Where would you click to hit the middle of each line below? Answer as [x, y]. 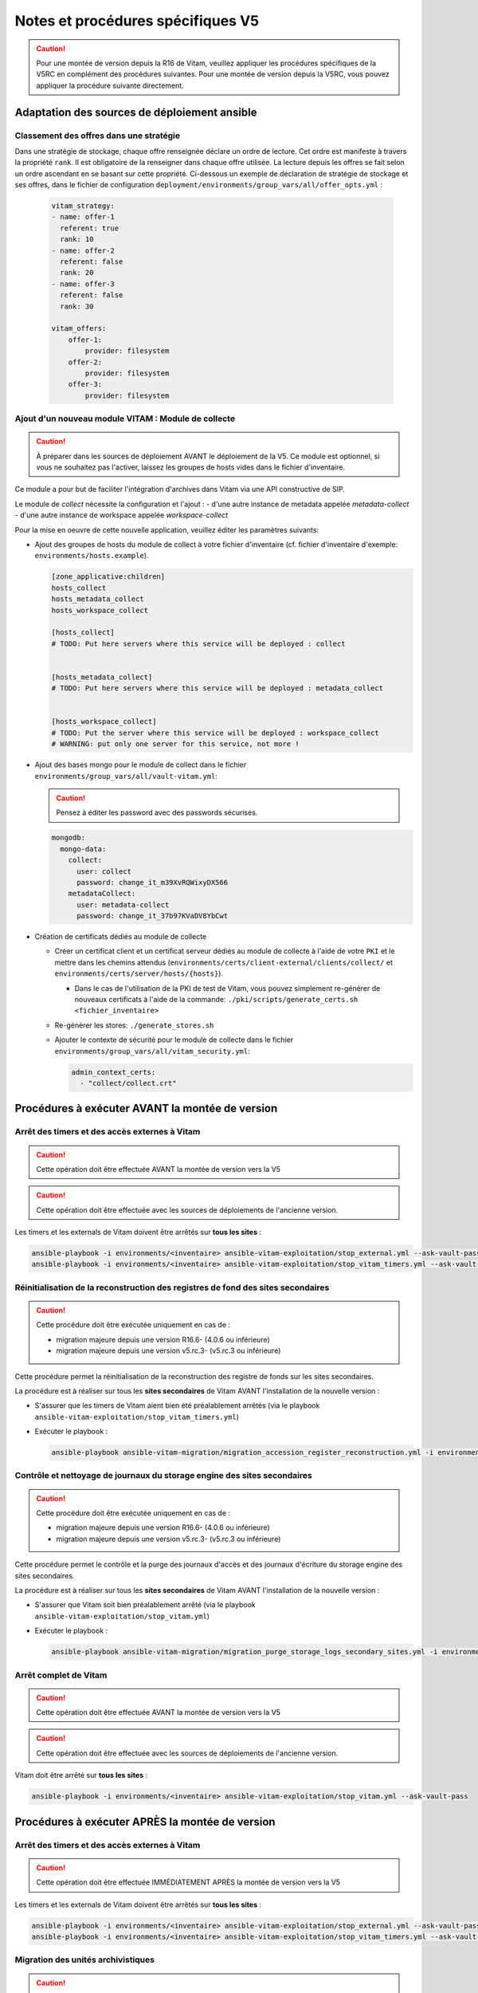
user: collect [104, 871]
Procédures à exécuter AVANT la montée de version [146, 1109]
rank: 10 [77, 240]
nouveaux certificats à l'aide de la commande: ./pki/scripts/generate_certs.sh [216, 999]
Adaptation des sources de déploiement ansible [136, 112]
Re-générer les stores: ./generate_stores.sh [134, 1025]
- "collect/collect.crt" [128, 1083]
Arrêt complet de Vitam [61, 1675]
